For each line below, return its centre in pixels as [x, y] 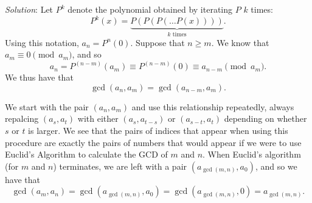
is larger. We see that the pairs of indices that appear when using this [158, 130]
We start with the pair [47, 106]
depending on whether [265, 118]
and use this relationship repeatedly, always [213, 106]
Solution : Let [29, 9]
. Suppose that [158, 42]
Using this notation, [42, 42]
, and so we [276, 166]
